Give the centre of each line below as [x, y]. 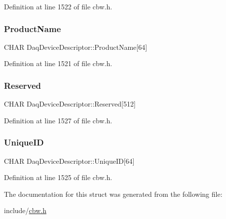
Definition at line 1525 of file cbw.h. [58, 177]
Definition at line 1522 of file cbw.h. [58, 6]
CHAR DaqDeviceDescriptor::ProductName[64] [76, 47]
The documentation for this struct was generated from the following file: [113, 194]
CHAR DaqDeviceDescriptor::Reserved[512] [70, 104]
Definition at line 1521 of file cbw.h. [58, 63]
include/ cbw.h [25, 210]
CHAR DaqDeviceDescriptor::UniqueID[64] [69, 161]
